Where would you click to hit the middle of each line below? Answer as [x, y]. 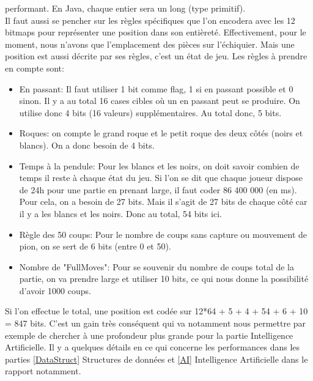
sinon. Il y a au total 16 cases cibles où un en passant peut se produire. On [160, 101]
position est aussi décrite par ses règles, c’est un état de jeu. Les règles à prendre [156, 56]
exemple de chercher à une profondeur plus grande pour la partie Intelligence [149, 335]
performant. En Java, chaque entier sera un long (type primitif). [125, 8]
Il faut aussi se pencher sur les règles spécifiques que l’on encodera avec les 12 [150, 20]
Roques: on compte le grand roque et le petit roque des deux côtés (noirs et [161, 133]
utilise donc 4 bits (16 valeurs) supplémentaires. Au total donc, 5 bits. [150, 112]
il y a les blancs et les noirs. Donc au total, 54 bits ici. [120, 213]
